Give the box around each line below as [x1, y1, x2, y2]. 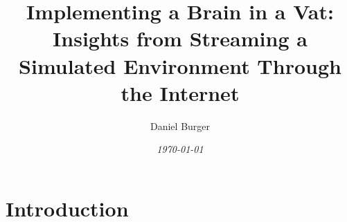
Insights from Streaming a [53, 24, 308, 53]
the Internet [121, 78, 240, 107]
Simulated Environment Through [19, 51, 341, 80]
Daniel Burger [150, 118, 211, 133]
